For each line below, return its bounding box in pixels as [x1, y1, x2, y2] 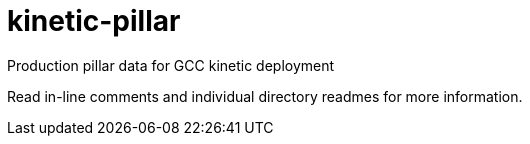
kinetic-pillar [7, 4, 181, 38]
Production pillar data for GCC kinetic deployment [7, 56, 335, 74]
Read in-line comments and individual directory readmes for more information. [7, 87, 523, 105]
